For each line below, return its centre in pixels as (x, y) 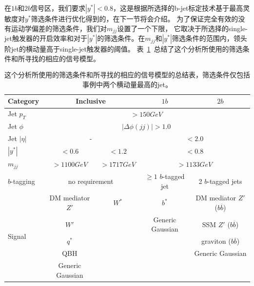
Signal (17, 236)
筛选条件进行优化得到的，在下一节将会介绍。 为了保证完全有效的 (135, 18)
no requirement (91, 181)
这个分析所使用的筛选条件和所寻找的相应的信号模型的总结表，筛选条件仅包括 (127, 75)
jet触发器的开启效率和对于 (46, 38)
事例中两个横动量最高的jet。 (127, 84)
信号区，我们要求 (58, 8)
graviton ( (216, 241)
